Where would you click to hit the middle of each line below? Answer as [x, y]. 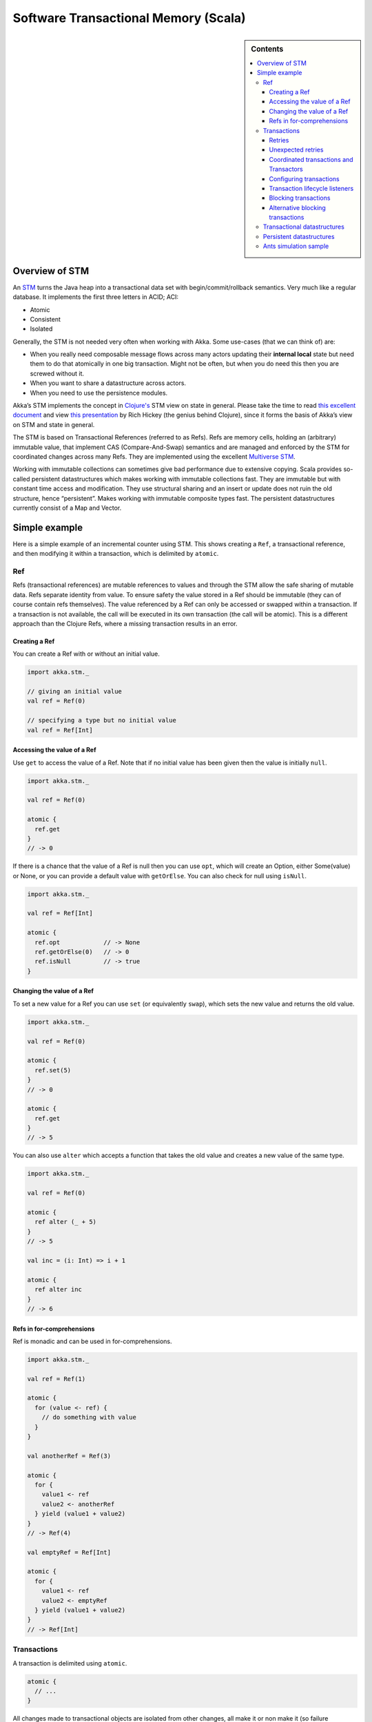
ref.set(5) [53, 1070]
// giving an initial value [74, 692]
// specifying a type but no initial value [102, 720]
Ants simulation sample [296, 246]
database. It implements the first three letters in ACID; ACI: [96, 297]
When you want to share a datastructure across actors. [108, 383]
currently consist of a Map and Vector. [67, 508]
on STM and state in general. [54, 424]
